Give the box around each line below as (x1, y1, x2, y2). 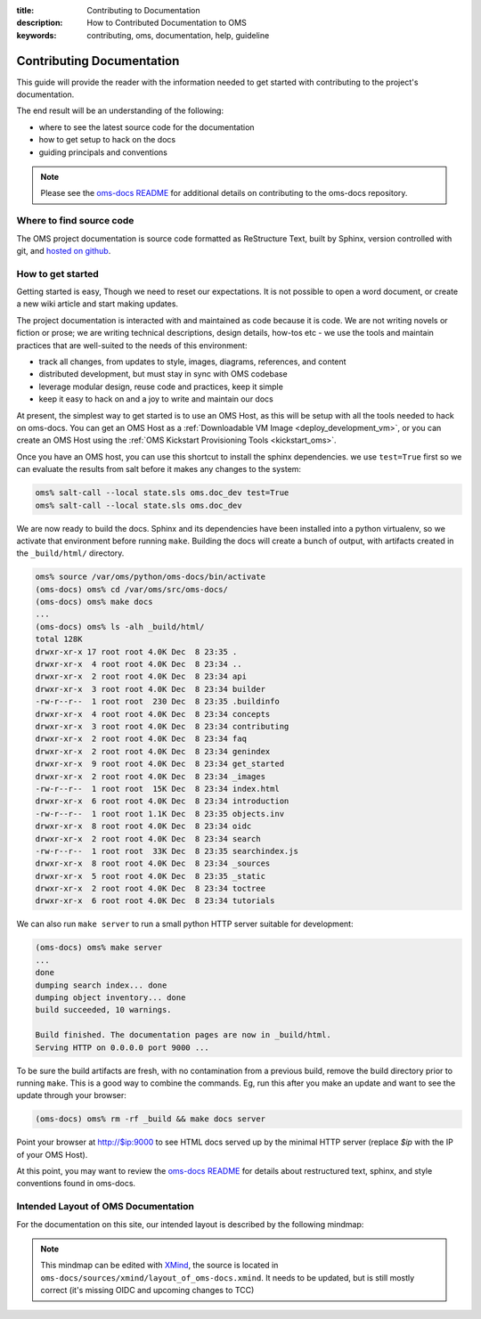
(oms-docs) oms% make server (35, 942, 163, 953)
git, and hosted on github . (16, 245, 111, 256)
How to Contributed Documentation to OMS (86, 18, 247, 28)
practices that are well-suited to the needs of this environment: (16, 339, 248, 351)
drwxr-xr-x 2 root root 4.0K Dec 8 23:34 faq (35, 734, 247, 744)
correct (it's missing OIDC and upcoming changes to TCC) (40, 1285, 255, 1296)
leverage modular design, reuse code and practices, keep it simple (38, 381, 284, 392)
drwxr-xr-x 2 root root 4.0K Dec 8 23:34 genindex (35, 746, 271, 756)
